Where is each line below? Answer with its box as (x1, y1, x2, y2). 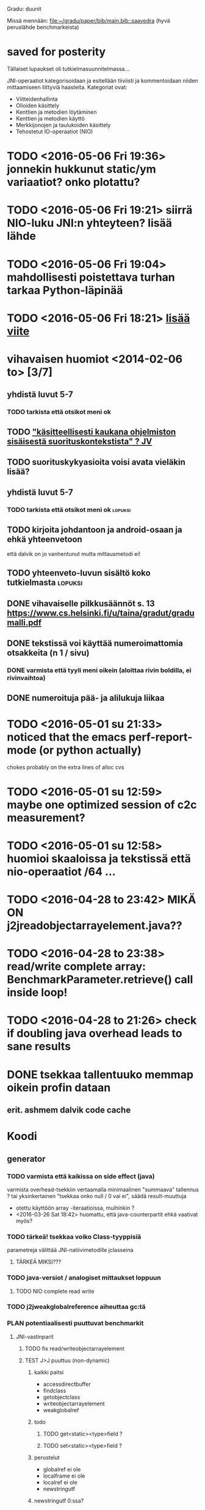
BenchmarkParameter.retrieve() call (7, 972, 193, 986)
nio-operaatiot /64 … (7, 865, 116, 878)
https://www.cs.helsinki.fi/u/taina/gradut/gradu (7, 608, 195, 618)
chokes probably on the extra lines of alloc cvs (7, 763, 124, 771)
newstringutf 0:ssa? (34, 1497, 84, 1504)
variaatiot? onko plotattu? (7, 176, 140, 189)
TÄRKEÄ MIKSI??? (15, 1258, 62, 1265)
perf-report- (128, 730, 193, 744)
